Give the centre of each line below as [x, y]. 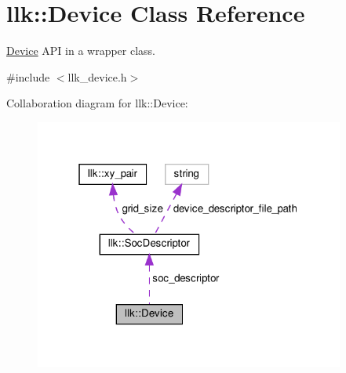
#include [28, 76]
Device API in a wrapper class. [81, 51]
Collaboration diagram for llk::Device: [97, 103]
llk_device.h [97, 76]
